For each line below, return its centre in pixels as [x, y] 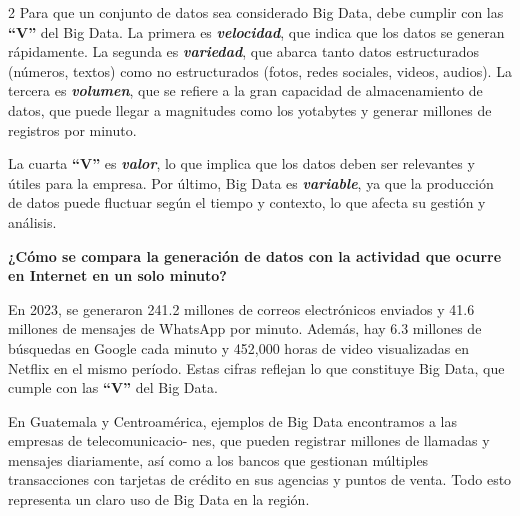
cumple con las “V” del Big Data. [113, 387]
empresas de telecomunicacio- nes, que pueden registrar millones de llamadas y [249, 440]
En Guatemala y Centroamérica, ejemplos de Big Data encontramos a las [232, 420]
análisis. [32, 221]
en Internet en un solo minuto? [117, 275]
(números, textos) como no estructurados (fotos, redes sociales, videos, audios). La [260, 70]
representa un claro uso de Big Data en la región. [159, 499]
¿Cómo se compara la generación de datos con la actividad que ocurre [255, 255]
